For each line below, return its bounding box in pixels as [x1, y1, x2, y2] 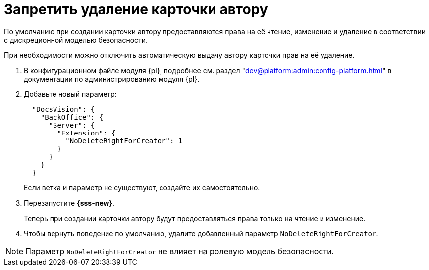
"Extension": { [57, 129, 116, 137]
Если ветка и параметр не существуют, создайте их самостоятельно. [24, 183, 260, 192]
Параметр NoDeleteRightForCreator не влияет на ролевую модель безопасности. [25, 246, 334, 256]
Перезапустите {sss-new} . [24, 198, 115, 207]
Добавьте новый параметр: [24, 90, 117, 98]
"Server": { [49, 121, 95, 129]
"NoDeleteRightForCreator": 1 [65, 136, 183, 145]
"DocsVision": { [32, 105, 95, 113]
